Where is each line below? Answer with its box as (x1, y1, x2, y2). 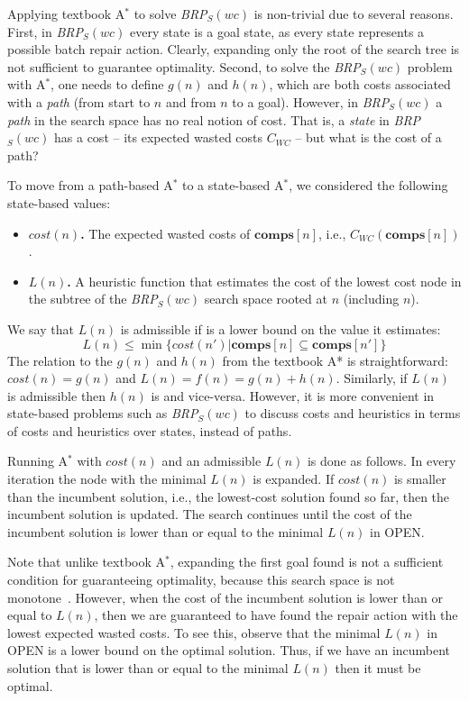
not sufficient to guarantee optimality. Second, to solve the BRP (7, 57, 361, 76)
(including (343, 289, 400, 308)
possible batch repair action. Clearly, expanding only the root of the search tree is (7, 40, 460, 59)
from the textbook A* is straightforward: (222, 350, 448, 369)
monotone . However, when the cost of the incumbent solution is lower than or (7, 587, 443, 606)
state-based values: (7, 193, 111, 212)
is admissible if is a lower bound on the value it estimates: (120, 319, 441, 338)
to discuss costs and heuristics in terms (244, 404, 461, 423)
